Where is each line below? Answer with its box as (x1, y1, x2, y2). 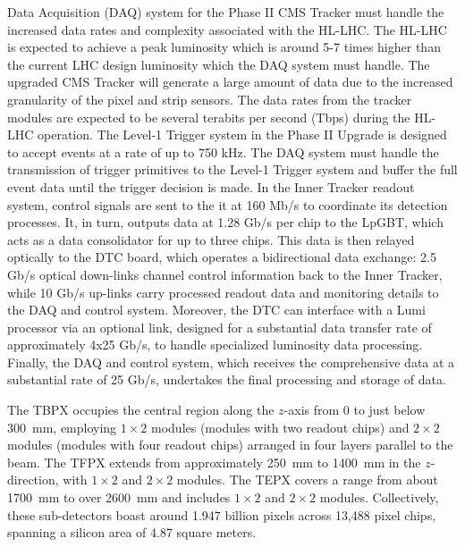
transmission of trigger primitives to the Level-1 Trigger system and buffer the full (7, 160, 458, 179)
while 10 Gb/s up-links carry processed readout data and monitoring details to (7, 282, 439, 301)
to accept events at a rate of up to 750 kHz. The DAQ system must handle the (7, 142, 439, 161)
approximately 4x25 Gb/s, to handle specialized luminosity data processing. (7, 335, 423, 354)
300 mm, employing (7, 417, 117, 436)
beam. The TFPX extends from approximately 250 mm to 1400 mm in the (7, 452, 421, 471)
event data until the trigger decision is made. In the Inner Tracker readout (7, 177, 415, 196)
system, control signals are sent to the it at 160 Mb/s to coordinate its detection (7, 195, 448, 214)
